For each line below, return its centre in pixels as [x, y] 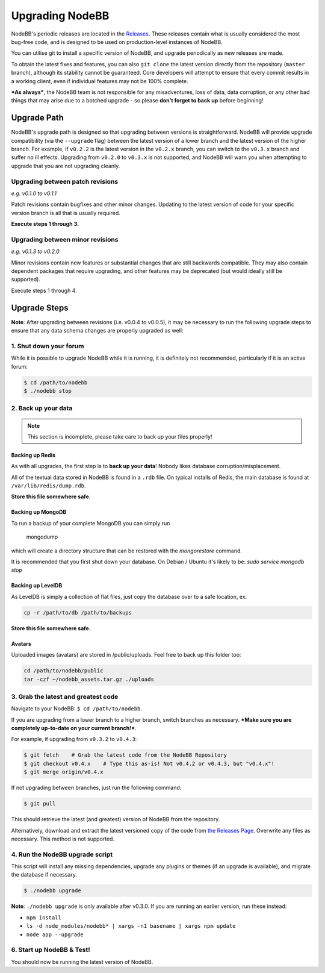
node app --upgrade [55, 934]
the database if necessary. [44, 875]
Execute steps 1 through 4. [44, 290]
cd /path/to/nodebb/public [63, 671]
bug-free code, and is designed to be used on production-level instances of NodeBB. [117, 42]
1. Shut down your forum [48, 346]
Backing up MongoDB [39, 512]
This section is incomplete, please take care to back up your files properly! [120, 436]
